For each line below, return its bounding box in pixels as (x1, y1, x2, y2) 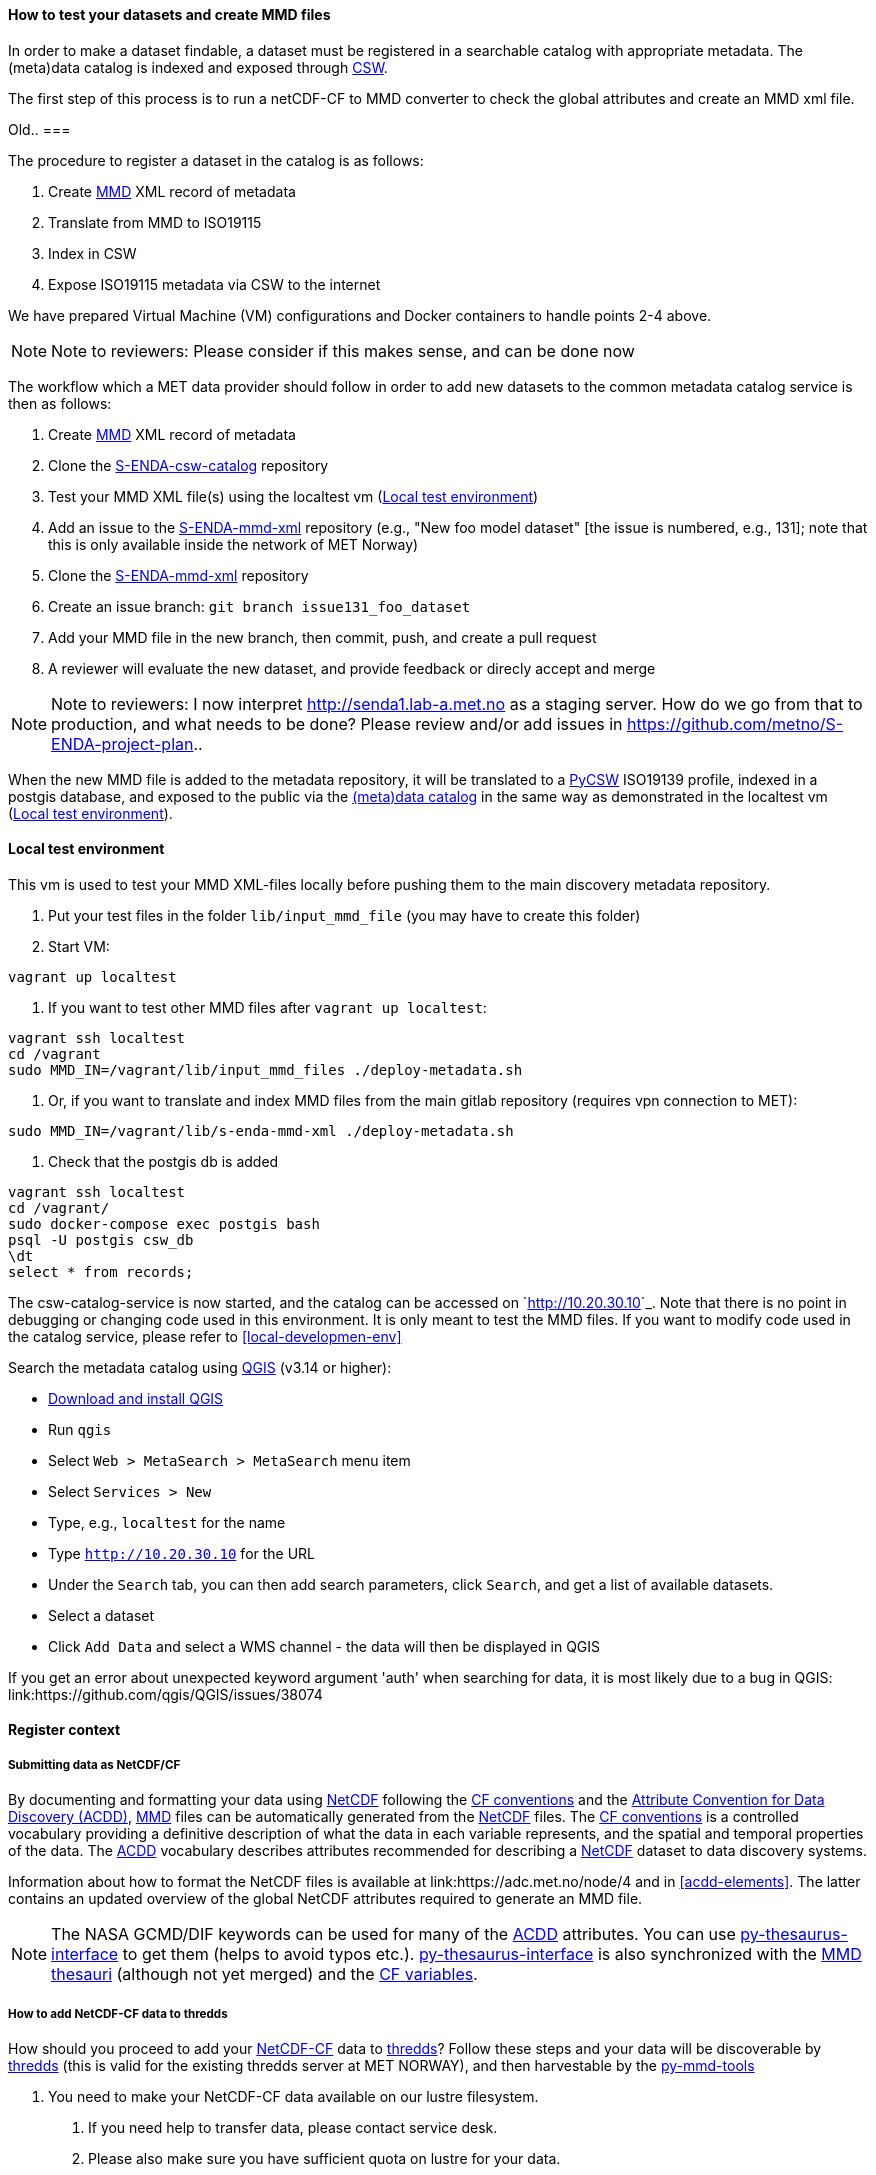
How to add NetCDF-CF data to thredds (8, 2006, 228, 2021)
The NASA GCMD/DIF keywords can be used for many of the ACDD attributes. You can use (51, 1924, 736, 1945)
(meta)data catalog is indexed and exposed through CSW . (8, 58, 388, 76)
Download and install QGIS (48, 1389, 224, 1407)
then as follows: (8, 394, 112, 412)
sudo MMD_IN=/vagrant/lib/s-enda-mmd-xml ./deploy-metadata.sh (8, 1122, 514, 1139)
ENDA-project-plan (51, 733, 194, 754)
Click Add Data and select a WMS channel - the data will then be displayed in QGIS (48, 1637, 601, 1655)
